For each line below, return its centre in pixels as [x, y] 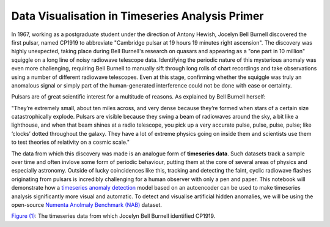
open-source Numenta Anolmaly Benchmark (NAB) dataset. [86, 204]
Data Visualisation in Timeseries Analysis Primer [137, 16]
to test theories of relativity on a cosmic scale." [70, 142]
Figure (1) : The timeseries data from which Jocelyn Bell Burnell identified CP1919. [113, 216]
